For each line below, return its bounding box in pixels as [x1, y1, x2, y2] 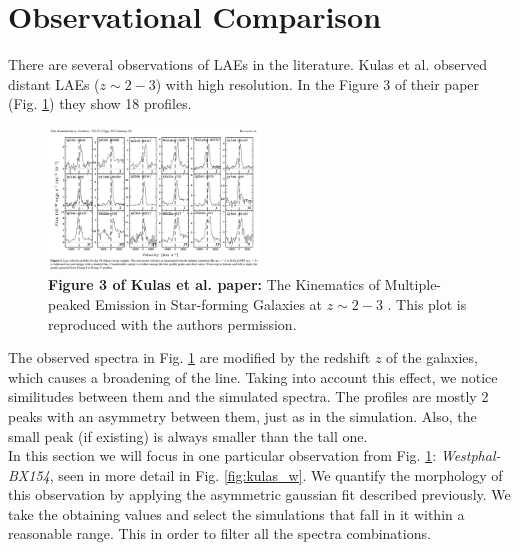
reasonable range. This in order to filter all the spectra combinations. [8, 523, 431, 544]
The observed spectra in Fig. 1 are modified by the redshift [8, 347, 371, 368]
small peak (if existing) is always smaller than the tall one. [8, 425, 368, 446]
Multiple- [384, 274, 442, 295]
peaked [48, 293, 91, 314]
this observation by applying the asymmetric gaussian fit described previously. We [8, 484, 511, 505]
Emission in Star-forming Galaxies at [95, 293, 323, 314]
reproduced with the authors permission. [48, 313, 297, 334]
